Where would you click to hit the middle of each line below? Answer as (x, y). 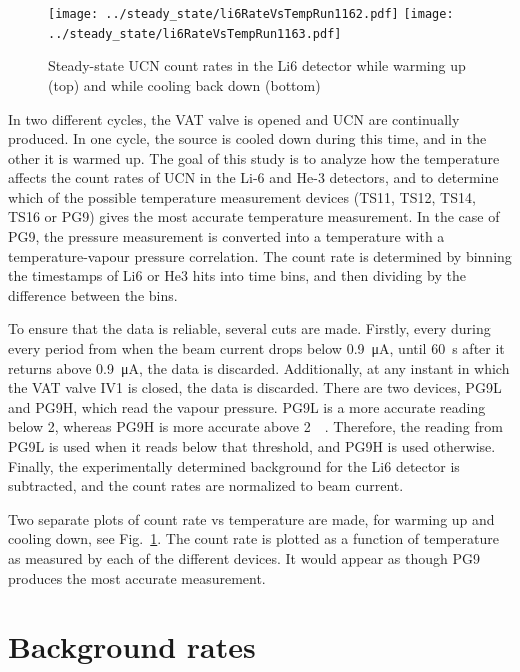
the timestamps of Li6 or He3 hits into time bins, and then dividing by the (237, 275)
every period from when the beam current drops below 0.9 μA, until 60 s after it (256, 348)
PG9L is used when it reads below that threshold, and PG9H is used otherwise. (252, 446)
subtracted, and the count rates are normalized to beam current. (206, 485)
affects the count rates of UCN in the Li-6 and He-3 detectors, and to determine (253, 177)
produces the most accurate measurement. (137, 577)
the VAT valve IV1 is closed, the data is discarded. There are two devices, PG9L (255, 387)
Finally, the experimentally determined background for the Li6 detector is (234, 465)
